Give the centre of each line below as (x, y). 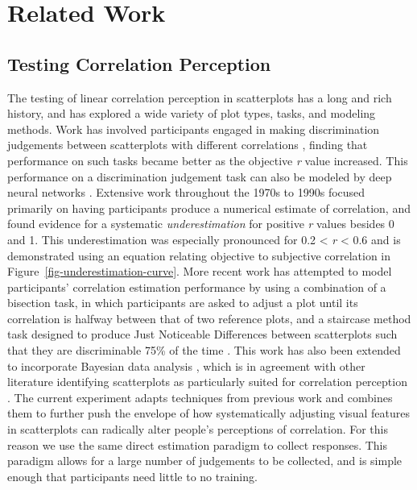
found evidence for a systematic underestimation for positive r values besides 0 (201, 224)
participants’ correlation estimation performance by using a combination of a (197, 287)
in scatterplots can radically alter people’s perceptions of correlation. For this (198, 429)
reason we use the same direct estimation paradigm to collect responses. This (198, 444)
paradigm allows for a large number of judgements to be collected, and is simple (205, 461)
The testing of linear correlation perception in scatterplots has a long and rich (200, 97)
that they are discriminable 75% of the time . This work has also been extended (204, 350)
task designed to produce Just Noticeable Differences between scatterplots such (202, 334)
